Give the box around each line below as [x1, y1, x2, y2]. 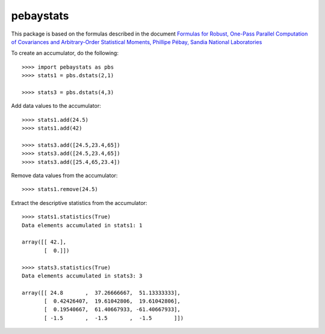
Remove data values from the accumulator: [11, 172, 118, 179]
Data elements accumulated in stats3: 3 [22, 272, 143, 279]
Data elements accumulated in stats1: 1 [22, 222, 143, 228]
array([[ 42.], [22, 239, 67, 245]
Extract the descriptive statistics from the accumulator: [11, 199, 147, 206]
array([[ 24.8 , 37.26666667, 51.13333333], [22, 289, 181, 296]
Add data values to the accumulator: [11, 102, 102, 110]
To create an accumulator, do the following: [11, 49, 119, 57]
